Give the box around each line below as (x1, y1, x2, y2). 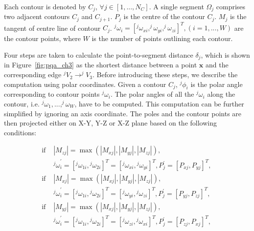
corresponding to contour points (4, 89, 100, 99)
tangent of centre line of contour (4, 22, 101, 33)
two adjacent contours (4, 11, 70, 21)
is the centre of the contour (123, 11, 205, 21)
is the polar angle (190, 79, 243, 89)
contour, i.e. (4, 99, 40, 109)
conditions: (4, 127, 37, 137)
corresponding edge (4, 69, 62, 80)
